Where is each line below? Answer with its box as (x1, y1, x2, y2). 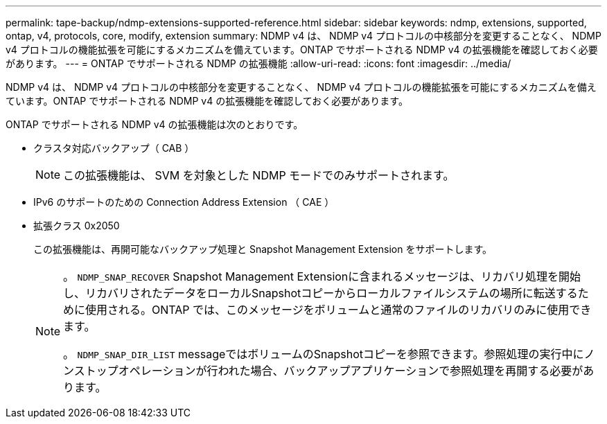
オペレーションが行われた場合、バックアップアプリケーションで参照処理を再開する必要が (118, 364, 583, 378)
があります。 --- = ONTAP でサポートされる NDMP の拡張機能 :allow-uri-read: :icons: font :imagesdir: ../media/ (6, 58, 511, 69)
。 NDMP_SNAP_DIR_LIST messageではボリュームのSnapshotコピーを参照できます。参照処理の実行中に (63, 347, 584, 361)
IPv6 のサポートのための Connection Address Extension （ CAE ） (33, 196, 335, 208)
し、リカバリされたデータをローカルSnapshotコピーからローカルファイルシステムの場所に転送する (63, 286, 578, 300)
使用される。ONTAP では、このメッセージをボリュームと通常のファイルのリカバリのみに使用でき (85, 303, 592, 317)
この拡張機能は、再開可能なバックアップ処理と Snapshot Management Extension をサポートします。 (33, 243, 492, 255)
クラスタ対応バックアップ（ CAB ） (33, 142, 195, 154)
